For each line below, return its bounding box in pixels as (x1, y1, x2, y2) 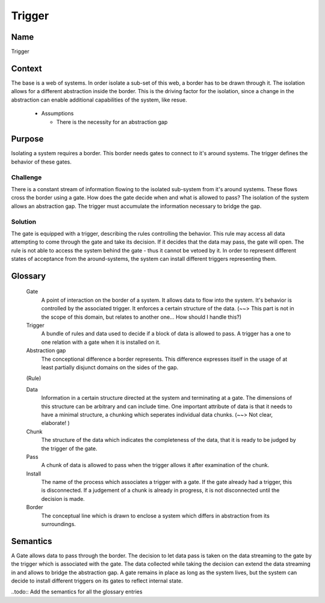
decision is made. (41, 495, 85, 502)
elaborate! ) (41, 420, 70, 427)
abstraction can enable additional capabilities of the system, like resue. (11, 96, 187, 103)
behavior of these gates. (11, 158, 72, 165)
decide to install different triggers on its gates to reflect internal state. (11, 577, 183, 584)
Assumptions (41, 110, 74, 117)
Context (11, 63, 42, 73)
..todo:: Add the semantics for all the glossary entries (11, 588, 143, 595)
